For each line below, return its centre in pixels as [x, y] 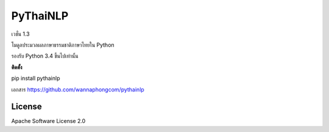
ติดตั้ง [17, 67]
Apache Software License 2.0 [48, 121]
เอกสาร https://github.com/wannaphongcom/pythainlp [78, 89]
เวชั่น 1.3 [20, 34]
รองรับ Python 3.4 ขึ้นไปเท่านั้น [45, 56]
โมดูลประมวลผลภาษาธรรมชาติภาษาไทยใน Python [63, 45]
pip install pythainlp [36, 78]
